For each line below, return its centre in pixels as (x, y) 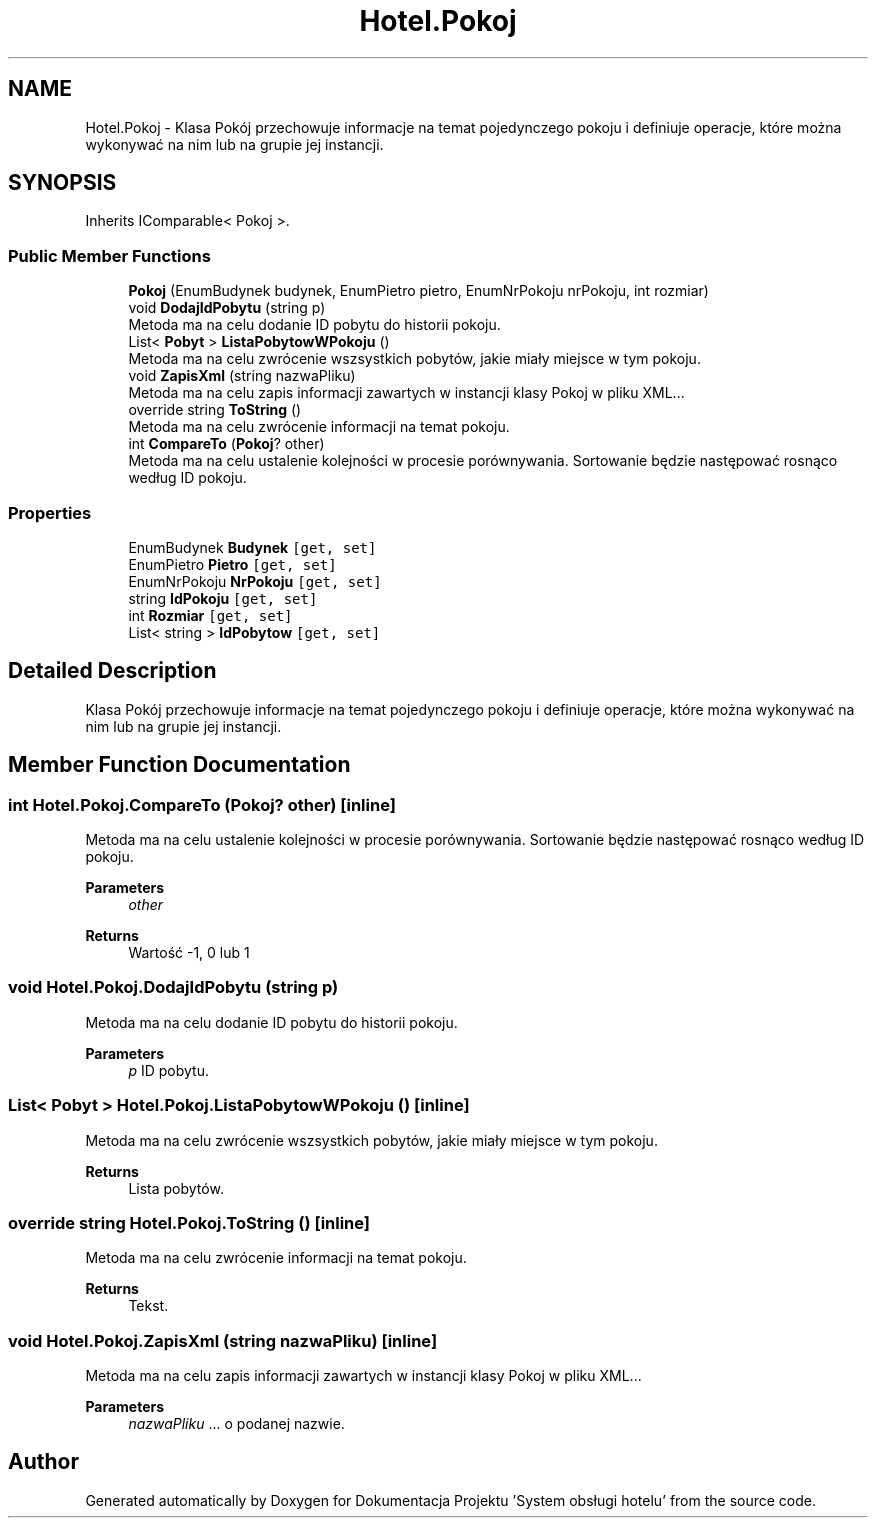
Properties (50, 512)
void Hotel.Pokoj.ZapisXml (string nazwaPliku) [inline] (223, 1340)
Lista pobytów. (176, 1188)
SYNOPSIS (62, 183)
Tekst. (148, 1306)
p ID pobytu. (168, 1070)
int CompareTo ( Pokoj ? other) (226, 444)
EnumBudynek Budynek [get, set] (252, 547)
